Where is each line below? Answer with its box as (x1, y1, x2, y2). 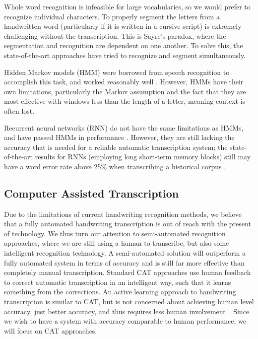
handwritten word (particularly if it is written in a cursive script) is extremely (4, 21, 242, 31)
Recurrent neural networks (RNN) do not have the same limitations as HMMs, (4, 122, 244, 133)
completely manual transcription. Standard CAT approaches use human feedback (4, 267, 251, 277)
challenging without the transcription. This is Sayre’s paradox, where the (4, 30, 226, 41)
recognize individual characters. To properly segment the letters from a (4, 11, 220, 21)
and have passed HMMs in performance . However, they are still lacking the (4, 132, 235, 142)
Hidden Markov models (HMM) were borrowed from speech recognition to (4, 67, 230, 77)
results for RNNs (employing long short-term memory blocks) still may (35, 151, 251, 162)
